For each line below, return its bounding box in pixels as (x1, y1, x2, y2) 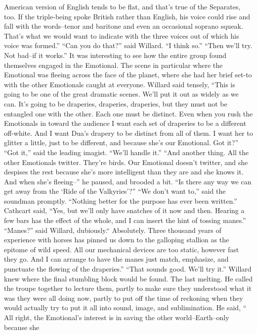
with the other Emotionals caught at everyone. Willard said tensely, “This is (4, 79, 235, 89)
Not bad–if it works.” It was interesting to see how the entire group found (4, 50, 227, 60)
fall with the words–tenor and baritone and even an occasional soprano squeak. (4, 21, 243, 31)
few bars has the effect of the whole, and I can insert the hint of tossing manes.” (4, 215, 246, 225)
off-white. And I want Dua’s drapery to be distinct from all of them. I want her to (4, 127, 253, 138)
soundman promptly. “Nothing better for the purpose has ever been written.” (4, 195, 237, 206)
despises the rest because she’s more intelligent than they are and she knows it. (4, 167, 244, 177)
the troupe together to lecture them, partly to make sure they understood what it (4, 283, 252, 293)
